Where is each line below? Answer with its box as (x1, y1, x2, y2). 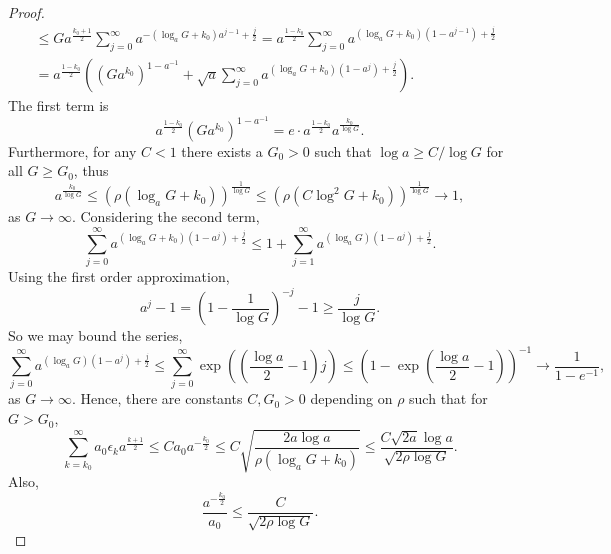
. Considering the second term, (71, 206, 260, 227)
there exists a (181, 140, 263, 161)
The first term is (8, 95, 109, 116)
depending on (310, 388, 393, 409)
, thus (73, 160, 109, 181)
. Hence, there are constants (71, 388, 243, 409)
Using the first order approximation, (8, 265, 230, 286)
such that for (409, 388, 488, 409)
